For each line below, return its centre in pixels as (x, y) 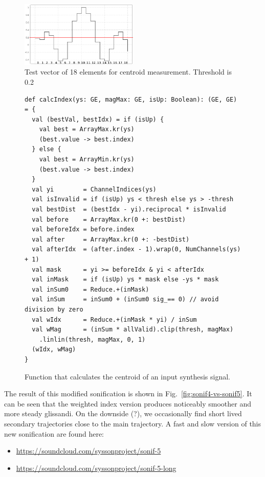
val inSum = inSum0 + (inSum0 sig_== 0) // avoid (125, 300)
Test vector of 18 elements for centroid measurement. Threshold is (128, 72)
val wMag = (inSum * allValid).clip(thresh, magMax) (133, 330)
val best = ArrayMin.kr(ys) (87, 160)
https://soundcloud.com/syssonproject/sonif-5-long (96, 468)
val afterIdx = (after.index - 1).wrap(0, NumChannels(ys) (136, 249)
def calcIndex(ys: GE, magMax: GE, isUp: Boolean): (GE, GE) (131, 99)
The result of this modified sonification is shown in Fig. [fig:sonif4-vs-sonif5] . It (128, 393)
